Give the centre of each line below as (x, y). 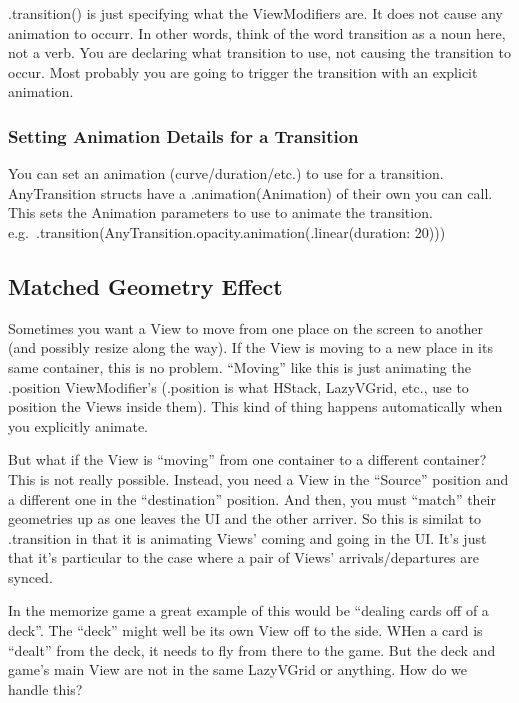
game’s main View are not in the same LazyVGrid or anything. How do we (238, 669)
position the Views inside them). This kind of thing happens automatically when (255, 406)
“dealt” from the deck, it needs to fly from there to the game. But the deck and (252, 649)
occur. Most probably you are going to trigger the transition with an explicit (243, 71)
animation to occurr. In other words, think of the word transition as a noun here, (257, 32)
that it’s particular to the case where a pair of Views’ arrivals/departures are (243, 557)
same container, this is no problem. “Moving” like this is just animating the (239, 366)
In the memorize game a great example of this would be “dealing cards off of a (248, 610)
